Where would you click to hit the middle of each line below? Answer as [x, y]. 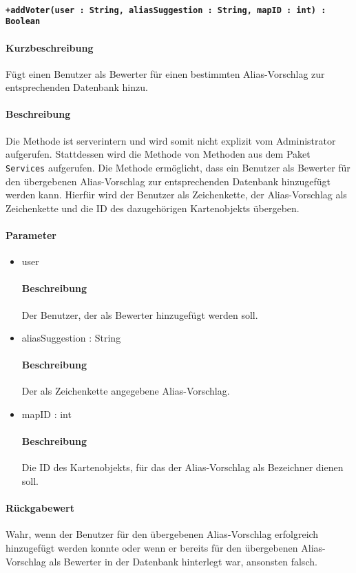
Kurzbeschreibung [50, 47]
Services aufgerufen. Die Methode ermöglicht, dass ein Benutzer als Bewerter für [178, 167]
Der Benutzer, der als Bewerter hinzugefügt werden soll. [140, 314]
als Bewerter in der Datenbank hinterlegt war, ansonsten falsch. [183, 561]
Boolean [23, 22]
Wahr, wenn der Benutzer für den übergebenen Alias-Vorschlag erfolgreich [162, 534]
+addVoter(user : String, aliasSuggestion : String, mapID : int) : [166, 10]
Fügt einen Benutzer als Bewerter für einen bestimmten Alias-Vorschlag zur [165, 73]
